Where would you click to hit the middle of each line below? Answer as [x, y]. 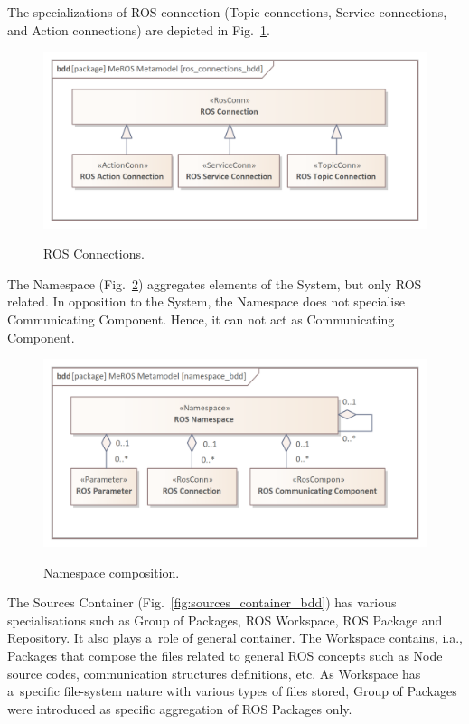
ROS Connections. [94, 254]
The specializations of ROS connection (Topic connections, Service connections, [227, 12]
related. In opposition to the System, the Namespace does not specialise [206, 301]
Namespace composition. [112, 572]
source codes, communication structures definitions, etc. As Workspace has [214, 673]
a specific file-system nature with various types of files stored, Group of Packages [232, 691]
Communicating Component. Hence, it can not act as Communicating [201, 319]
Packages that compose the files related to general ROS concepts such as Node [225, 656]
